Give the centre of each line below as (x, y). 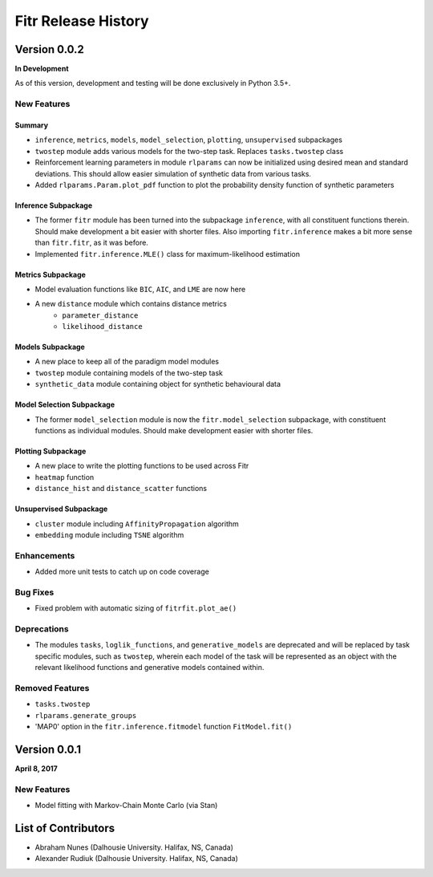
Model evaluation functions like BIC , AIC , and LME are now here (140, 289)
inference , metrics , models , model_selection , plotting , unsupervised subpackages (188, 140)
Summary (31, 125)
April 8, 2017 (36, 769)
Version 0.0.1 (48, 749)
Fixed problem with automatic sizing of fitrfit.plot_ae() (136, 608)
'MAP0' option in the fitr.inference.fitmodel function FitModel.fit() (164, 727)
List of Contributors (65, 828)
